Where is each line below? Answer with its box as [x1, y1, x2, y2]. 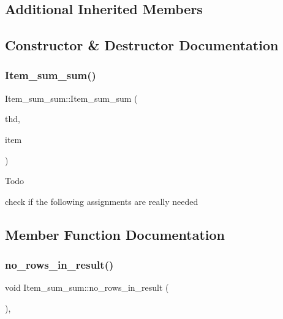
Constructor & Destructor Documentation [5, 36, 279, 55]
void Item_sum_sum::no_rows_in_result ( [5, 281, 169, 294]
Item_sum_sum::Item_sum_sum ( [5, 91, 138, 104]
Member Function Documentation [5, 225, 225, 244]
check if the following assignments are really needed [5, 194, 198, 207]
